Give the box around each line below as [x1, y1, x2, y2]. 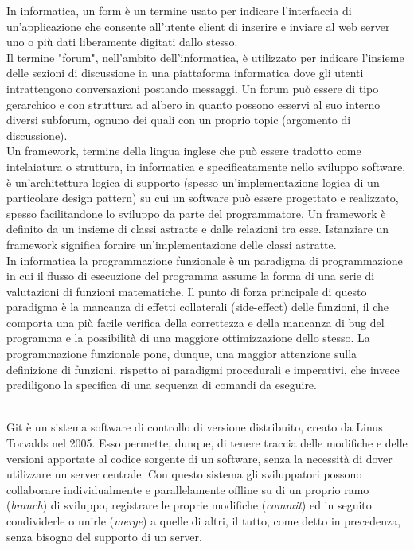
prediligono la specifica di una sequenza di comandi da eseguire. [6, 376, 317, 393]
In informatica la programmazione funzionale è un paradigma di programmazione [6, 252, 403, 268]
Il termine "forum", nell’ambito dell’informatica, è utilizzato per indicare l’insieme [6, 49, 404, 65]
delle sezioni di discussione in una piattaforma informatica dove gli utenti [6, 64, 364, 81]
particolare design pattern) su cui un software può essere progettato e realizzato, [6, 189, 399, 206]
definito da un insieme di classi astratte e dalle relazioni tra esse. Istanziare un [6, 220, 389, 237]
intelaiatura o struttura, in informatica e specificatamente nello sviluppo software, [6, 158, 406, 174]
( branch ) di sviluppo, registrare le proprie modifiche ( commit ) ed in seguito [6, 497, 372, 513]
